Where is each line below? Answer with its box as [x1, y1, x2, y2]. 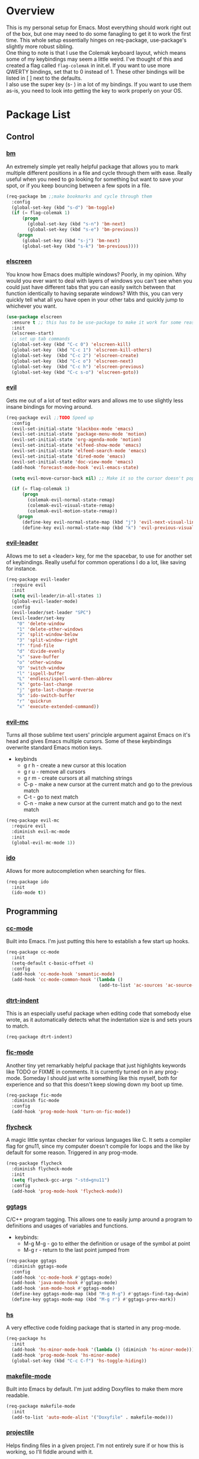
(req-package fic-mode [6, 1092, 62, 1098]
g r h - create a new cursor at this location [23, 762, 126, 769]
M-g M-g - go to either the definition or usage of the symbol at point [23, 1239, 191, 1247]
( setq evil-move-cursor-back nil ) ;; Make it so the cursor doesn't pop [11, 475, 195, 481]
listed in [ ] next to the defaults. [6, 74, 82, 82]
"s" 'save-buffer [17, 653, 60, 660]
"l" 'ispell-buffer [17, 671, 65, 677]
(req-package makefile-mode [6, 1403, 76, 1409]
